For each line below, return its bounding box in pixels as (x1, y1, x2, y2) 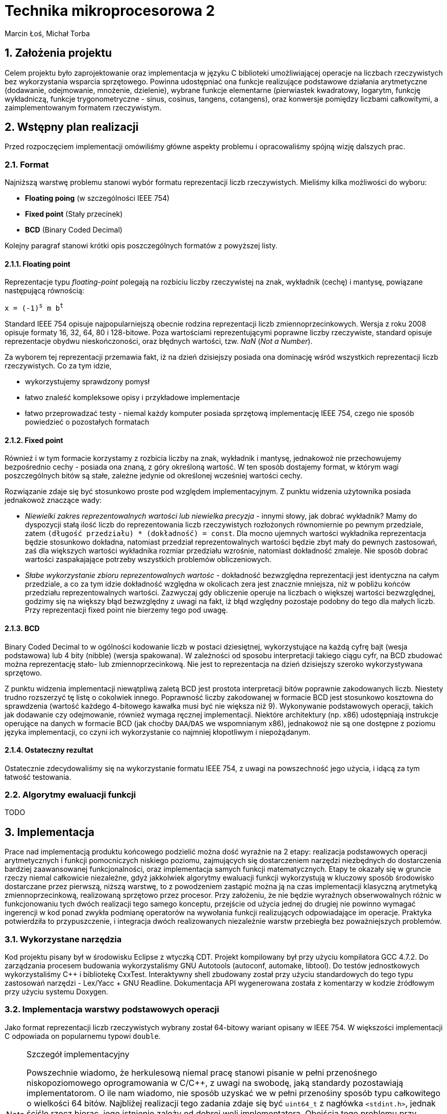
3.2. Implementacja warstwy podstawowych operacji (5, 1004, 219, 1015)
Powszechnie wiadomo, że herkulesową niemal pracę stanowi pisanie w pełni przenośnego (27, 1067, 377, 1078)
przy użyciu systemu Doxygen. (5, 987, 108, 996)
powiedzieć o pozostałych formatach (25, 417, 150, 427)
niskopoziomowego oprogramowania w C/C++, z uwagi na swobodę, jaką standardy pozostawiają (27, 1077, 404, 1088)
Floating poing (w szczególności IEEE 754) (25, 194, 170, 203)
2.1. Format (5, 159, 49, 170)
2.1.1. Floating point (5, 259, 70, 268)
